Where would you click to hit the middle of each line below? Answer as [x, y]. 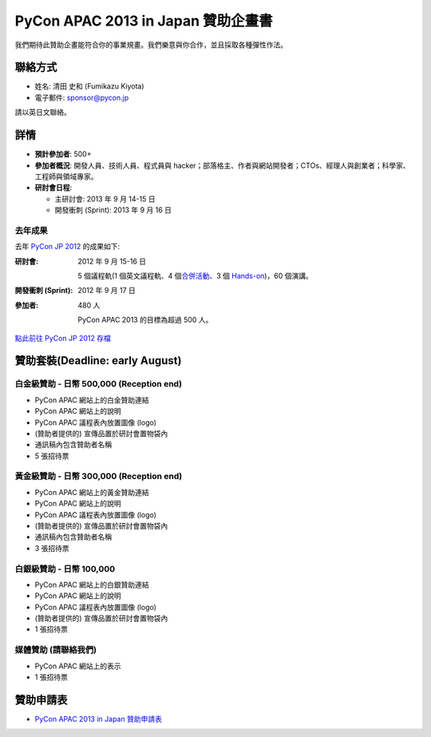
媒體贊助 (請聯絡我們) [56, 650]
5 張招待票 [52, 456]
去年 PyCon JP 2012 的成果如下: [67, 247]
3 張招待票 [52, 548]
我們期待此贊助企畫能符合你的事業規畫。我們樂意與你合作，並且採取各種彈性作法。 [151, 45]
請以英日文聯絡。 [43, 113]
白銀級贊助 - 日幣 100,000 [65, 569]
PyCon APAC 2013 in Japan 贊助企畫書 [144, 21]
